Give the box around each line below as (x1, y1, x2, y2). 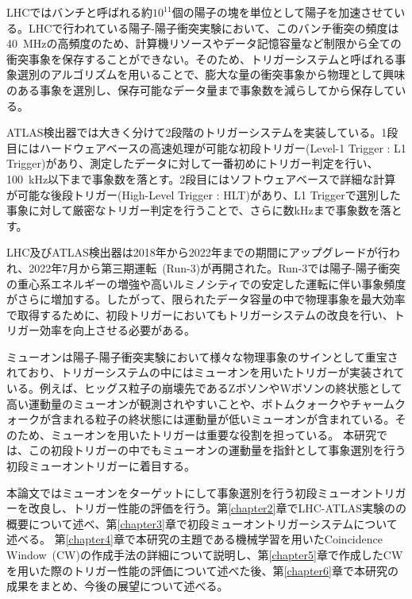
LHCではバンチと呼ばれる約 (6, 4, 153, 20)
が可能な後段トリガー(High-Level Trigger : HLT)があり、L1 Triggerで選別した (6, 186, 401, 203)
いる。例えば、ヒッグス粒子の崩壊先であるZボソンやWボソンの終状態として (6, 380, 402, 396)
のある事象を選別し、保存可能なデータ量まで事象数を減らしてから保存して (6, 81, 395, 98)
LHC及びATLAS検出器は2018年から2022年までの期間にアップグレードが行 (6, 244, 389, 261)
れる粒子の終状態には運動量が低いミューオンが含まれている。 (72, 411, 395, 427)
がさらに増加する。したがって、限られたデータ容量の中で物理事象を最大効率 (6, 291, 406, 307)
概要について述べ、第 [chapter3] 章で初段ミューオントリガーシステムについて (6, 515, 398, 531)
